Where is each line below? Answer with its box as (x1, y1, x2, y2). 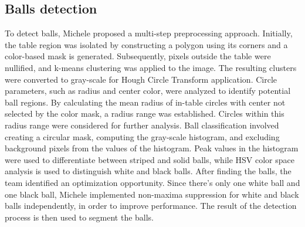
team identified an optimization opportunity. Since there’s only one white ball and (5, 176, 300, 188)
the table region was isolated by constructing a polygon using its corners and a (5, 38, 288, 50)
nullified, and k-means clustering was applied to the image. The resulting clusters (5, 61, 297, 73)
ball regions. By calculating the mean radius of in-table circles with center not (5, 96, 286, 108)
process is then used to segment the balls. (5, 211, 154, 223)
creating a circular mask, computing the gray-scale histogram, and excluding (5, 130, 280, 143)
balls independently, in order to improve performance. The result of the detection (5, 199, 297, 212)
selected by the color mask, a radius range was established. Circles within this (5, 107, 284, 120)
